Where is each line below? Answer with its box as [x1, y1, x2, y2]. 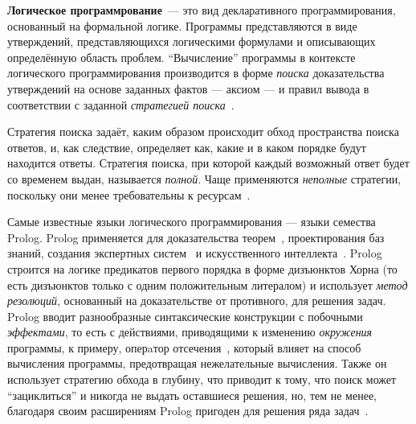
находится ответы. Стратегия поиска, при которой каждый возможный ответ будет [7, 154, 410, 171]
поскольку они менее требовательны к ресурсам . [7, 186, 251, 203]
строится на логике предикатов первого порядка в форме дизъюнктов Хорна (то [7, 260, 398, 277]
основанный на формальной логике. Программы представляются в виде [7, 17, 357, 34]
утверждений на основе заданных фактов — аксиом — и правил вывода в [7, 80, 369, 97]
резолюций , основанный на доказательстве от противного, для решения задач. [7, 292, 386, 309]
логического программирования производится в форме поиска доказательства [7, 64, 385, 81]
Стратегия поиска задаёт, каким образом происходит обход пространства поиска [7, 123, 399, 140]
